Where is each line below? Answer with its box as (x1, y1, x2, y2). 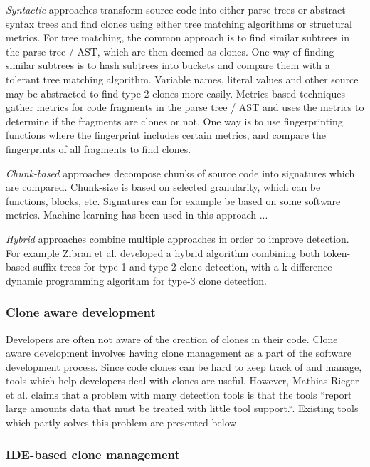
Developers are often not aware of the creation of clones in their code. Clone (6, 331, 338, 346)
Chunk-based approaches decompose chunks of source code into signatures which (6, 165, 355, 180)
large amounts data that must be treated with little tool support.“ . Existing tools (6, 401, 359, 416)
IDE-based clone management (6, 445, 180, 463)
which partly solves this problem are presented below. (6, 415, 240, 430)
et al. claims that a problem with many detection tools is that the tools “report (6, 387, 352, 402)
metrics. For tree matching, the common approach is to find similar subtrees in (6, 30, 350, 45)
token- (323, 245, 351, 260)
